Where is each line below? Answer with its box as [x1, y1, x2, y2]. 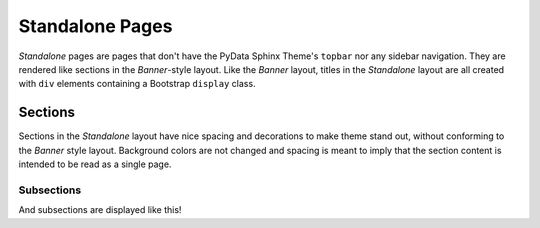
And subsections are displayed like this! [18, 204, 182, 216]
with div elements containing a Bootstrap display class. [18, 78, 256, 90]
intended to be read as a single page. [18, 158, 172, 170]
